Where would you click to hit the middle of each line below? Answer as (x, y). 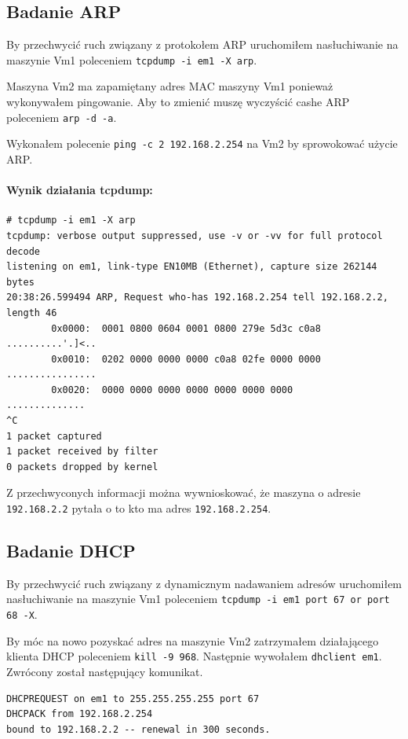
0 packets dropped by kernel (82, 467)
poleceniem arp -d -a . (62, 117)
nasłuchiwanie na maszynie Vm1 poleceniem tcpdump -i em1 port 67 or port (198, 599)
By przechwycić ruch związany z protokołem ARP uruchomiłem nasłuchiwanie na (202, 44)
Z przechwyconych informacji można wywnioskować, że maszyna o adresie (184, 493)
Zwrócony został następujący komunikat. (105, 672)
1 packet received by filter (82, 452)
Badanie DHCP (71, 551)
